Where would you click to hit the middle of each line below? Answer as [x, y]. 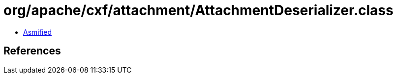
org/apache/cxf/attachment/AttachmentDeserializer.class [198, 10]
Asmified [38, 32]
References [32, 51]
